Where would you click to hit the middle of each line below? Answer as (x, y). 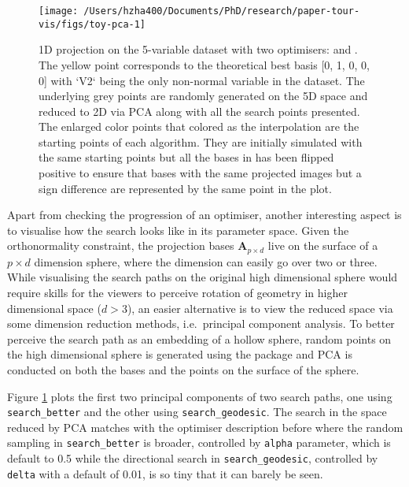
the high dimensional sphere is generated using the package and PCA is (180, 354)
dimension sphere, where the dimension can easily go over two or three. (206, 261)
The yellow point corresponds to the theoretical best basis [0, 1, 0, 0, (204, 64)
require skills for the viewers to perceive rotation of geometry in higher (177, 293)
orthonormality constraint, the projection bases (121, 245)
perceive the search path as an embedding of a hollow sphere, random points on (199, 338)
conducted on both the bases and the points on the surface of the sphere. (183, 370)
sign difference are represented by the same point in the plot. (185, 188)
